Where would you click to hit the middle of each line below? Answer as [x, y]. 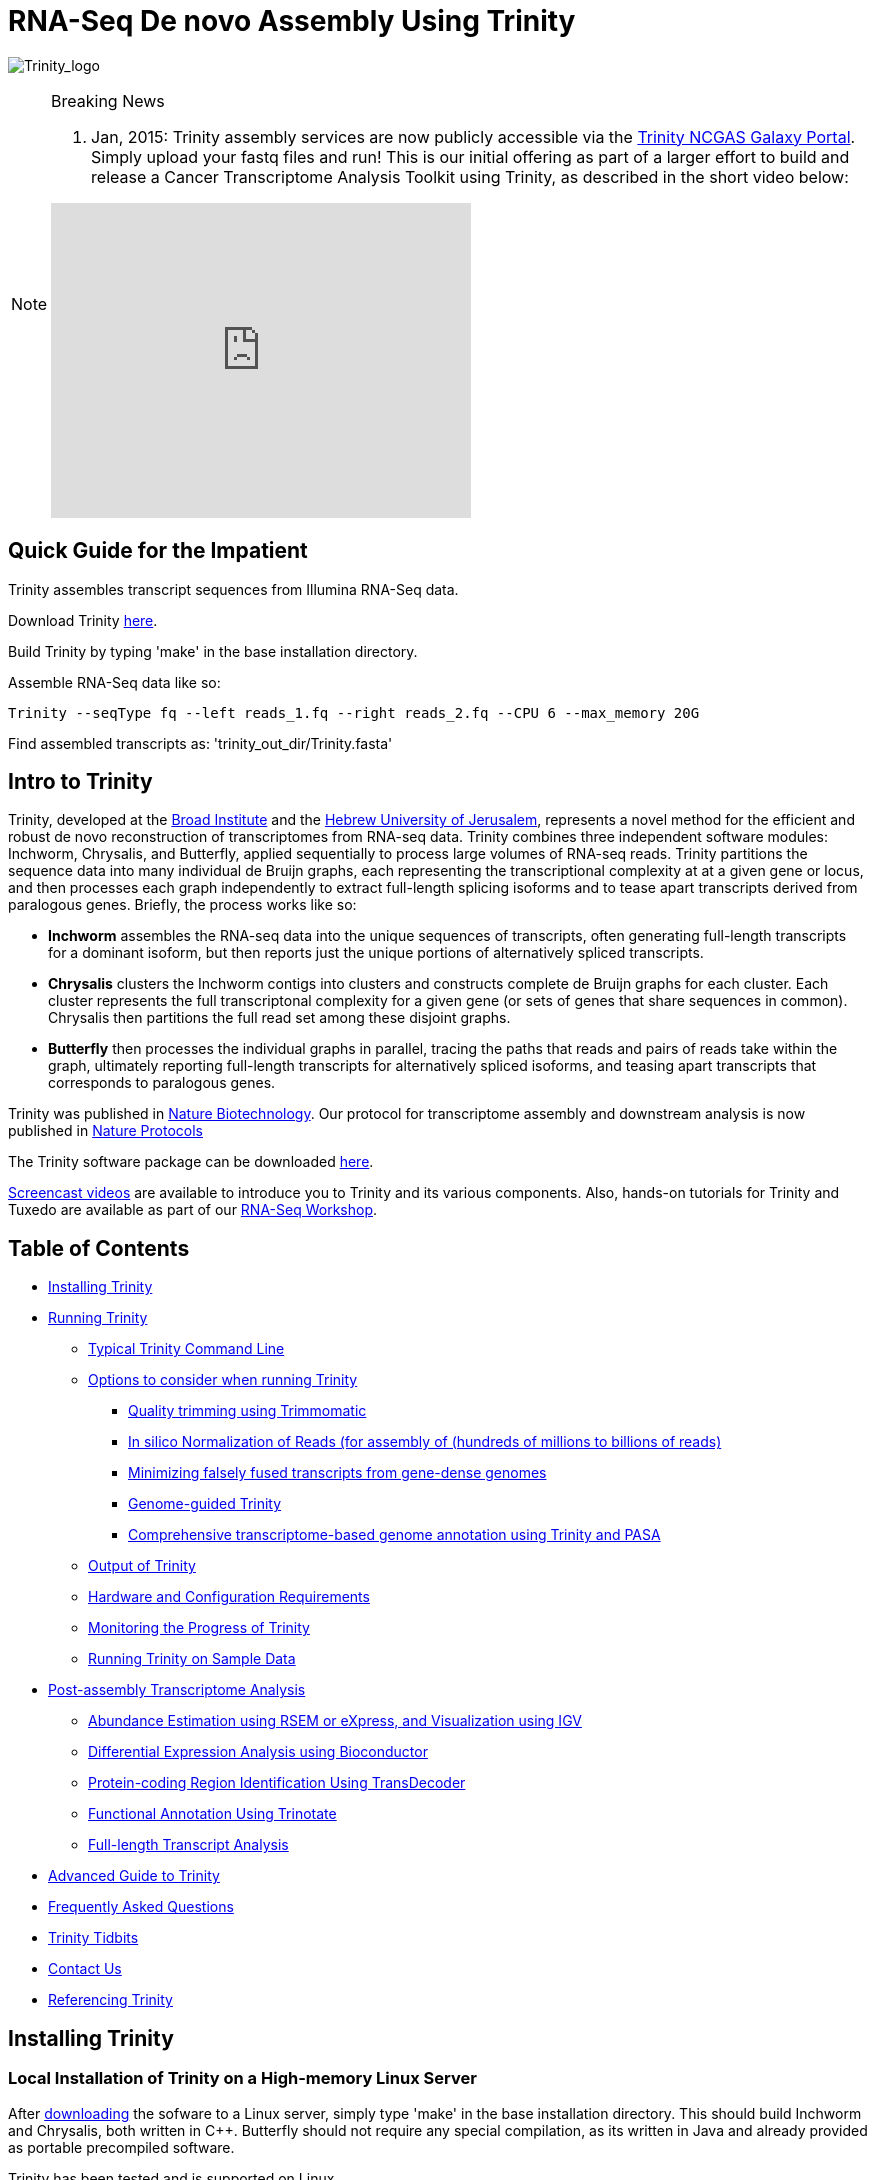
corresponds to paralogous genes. [162, 1083]
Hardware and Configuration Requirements [229, 1597]
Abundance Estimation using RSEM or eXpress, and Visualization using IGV [335, 1721]
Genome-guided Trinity [205, 1504]
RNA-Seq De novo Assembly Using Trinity [292, 21]
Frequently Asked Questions [141, 1907]
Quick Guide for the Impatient [158, 551]
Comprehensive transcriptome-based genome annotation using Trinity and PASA [394, 1535]
